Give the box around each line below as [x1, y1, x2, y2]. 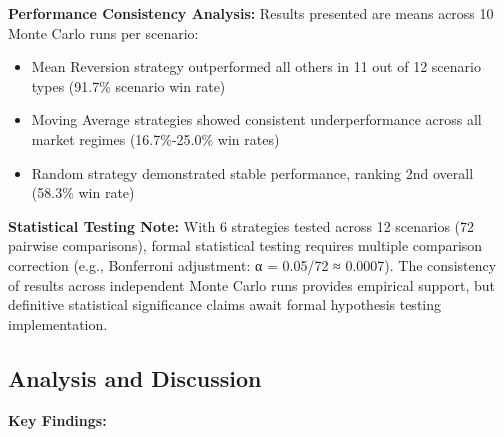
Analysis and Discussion [8, 362, 262, 393]
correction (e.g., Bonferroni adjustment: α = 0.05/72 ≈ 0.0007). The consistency [8, 254, 497, 275]
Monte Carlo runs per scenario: [8, 22, 199, 43]
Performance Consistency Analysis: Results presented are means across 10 [8, 3, 494, 23]
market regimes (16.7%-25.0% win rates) [31, 128, 280, 149]
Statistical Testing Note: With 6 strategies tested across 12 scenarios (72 [8, 215, 475, 236]
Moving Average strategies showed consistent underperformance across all [31, 109, 482, 130]
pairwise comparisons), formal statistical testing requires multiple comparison [8, 235, 483, 256]
